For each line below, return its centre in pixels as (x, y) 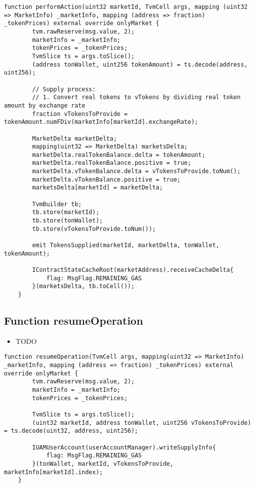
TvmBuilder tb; (57, 204)
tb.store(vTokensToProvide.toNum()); (94, 229)
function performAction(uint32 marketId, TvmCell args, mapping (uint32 (126, 7)
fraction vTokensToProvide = (80, 114)
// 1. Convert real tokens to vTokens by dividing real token (136, 97)
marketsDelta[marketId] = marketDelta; (98, 188)
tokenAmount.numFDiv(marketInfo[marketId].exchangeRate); (101, 122)
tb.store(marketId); (66, 212)
